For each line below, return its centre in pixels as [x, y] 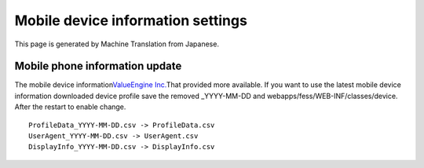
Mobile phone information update [98, 66]
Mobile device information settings [131, 20]
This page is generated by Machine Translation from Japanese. [117, 44]
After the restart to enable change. [70, 107]
